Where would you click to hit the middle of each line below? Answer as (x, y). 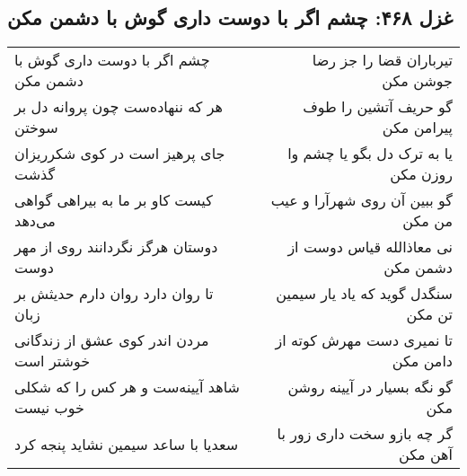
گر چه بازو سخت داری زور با (365, 434)
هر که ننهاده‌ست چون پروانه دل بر (119, 107)
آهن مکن (426, 454)
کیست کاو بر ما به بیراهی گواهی (114, 200)
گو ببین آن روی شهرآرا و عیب (361, 200)
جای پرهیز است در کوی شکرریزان (120, 154)
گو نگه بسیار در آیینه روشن (370, 387)
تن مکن (429, 314)
